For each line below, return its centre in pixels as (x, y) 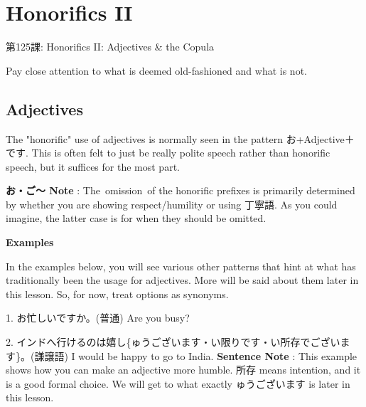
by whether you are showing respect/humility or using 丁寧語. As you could (172, 204)
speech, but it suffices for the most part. (93, 166)
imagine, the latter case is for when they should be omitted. (136, 218)
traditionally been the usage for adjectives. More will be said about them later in (182, 280)
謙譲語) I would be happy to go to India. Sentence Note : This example (196, 355)
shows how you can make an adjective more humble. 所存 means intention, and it (183, 370)
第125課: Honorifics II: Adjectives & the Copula (110, 47)
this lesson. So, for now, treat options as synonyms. (117, 294)
